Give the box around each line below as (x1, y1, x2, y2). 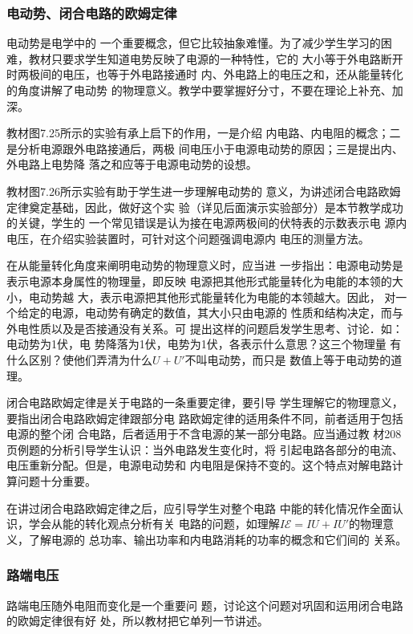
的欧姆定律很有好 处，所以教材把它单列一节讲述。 (6, 612, 269, 629)
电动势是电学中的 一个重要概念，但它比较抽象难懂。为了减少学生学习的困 (6, 35, 392, 51)
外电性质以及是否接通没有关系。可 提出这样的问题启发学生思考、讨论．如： (6, 319, 403, 336)
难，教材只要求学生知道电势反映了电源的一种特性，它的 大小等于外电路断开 (6, 50, 403, 67)
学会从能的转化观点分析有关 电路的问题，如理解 (28, 515, 280, 532)
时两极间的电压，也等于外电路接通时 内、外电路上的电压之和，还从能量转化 (6, 66, 403, 83)
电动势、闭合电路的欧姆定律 (6, 2, 177, 22)
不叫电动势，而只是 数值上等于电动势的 (184, 351, 391, 368)
